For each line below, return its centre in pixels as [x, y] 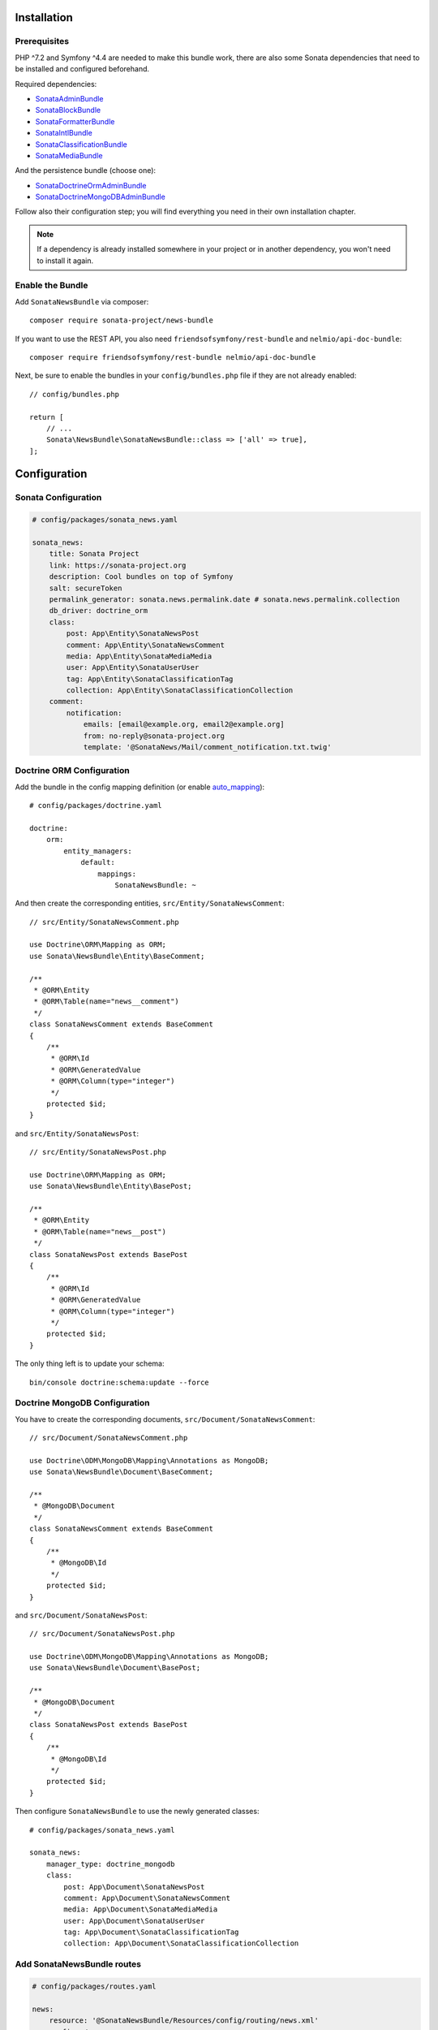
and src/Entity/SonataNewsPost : [77, 1134]
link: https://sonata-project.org [118, 565]
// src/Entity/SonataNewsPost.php [98, 1152]
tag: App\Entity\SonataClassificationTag [150, 679]
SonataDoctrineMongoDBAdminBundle [100, 197]
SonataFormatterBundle [75, 121]
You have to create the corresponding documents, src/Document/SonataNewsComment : [165, 1419]
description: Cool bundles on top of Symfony [141, 577]
